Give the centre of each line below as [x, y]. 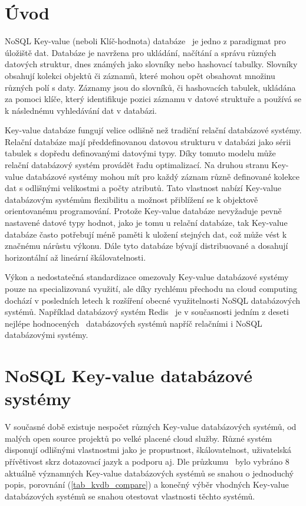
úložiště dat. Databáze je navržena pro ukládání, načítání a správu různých [141, 52]
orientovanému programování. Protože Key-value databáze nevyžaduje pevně [143, 211]
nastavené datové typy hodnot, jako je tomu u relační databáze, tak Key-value [146, 223]
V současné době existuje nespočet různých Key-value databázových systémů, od [151, 427]
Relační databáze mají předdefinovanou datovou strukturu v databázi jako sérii [148, 141]
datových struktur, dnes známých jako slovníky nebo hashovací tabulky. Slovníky [151, 64]
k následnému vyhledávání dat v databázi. [81, 110]
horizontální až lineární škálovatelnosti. [75, 257]
